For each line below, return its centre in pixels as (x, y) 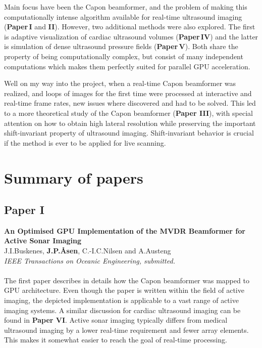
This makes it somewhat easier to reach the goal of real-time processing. (116, 340)
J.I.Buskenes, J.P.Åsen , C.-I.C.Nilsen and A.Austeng (88, 251)
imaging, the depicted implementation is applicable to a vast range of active (121, 300)
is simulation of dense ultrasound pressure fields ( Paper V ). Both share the (121, 46)
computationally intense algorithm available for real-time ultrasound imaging (123, 16)
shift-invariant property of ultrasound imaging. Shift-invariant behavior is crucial (129, 133)
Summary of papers (74, 177)
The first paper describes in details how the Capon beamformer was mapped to (127, 280)
